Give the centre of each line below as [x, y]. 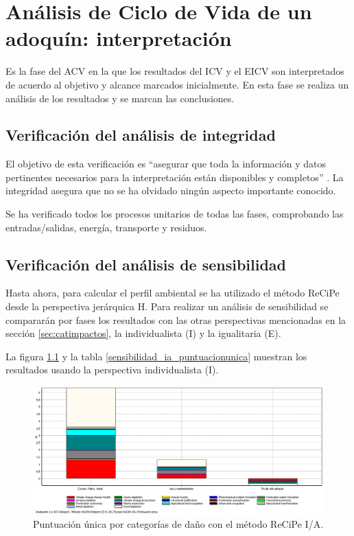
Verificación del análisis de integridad [141, 135]
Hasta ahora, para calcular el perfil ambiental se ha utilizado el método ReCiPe [173, 293]
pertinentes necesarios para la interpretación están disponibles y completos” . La [175, 177]
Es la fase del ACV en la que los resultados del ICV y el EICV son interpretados [175, 71]
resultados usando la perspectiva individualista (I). [112, 370]
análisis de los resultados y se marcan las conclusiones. [120, 98]
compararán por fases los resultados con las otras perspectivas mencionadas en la [176, 319]
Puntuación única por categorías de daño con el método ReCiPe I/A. [178, 524]
